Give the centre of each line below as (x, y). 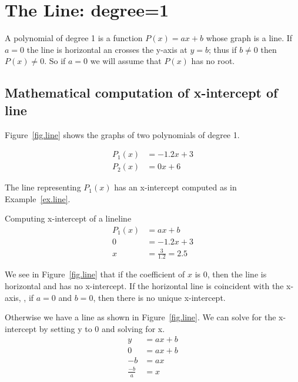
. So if (55, 61)
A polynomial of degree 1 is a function (74, 38)
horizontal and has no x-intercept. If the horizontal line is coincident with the (144, 285)
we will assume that (126, 61)
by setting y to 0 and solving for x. (102, 328)
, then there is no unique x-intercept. (159, 297)
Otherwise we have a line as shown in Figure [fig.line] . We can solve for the (140, 317)
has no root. (213, 61)
